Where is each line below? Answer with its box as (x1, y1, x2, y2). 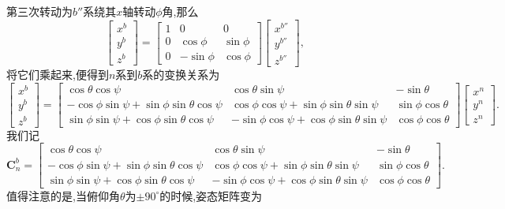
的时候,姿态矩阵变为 (159, 187, 263, 203)
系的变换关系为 (142, 65, 220, 82)
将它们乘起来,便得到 (6, 65, 109, 82)
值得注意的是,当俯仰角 (6, 187, 120, 203)
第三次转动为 (6, 3, 73, 19)
